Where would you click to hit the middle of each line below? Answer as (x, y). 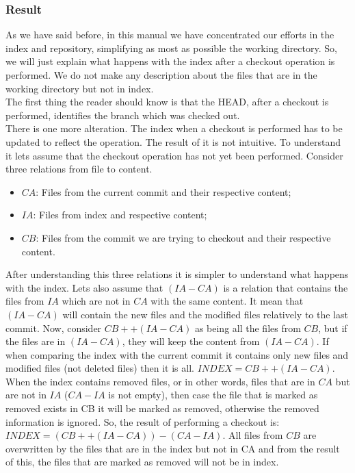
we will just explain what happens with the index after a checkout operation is (170, 61)
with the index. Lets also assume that (84, 287)
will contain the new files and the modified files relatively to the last (205, 314)
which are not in (96, 301)
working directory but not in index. (80, 88)
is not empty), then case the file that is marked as (213, 395)
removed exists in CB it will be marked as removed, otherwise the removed (162, 408)
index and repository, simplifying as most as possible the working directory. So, (171, 48)
